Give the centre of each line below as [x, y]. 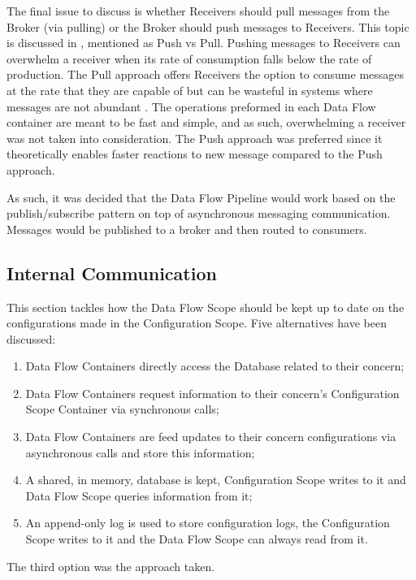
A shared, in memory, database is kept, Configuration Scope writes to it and [216, 480]
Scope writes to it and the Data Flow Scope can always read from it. [197, 539]
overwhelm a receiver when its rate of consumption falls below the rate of [189, 58]
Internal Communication [112, 273]
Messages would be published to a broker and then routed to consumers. [187, 229]
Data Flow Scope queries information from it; [139, 495]
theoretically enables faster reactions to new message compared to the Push [195, 154]
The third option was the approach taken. [111, 566]
